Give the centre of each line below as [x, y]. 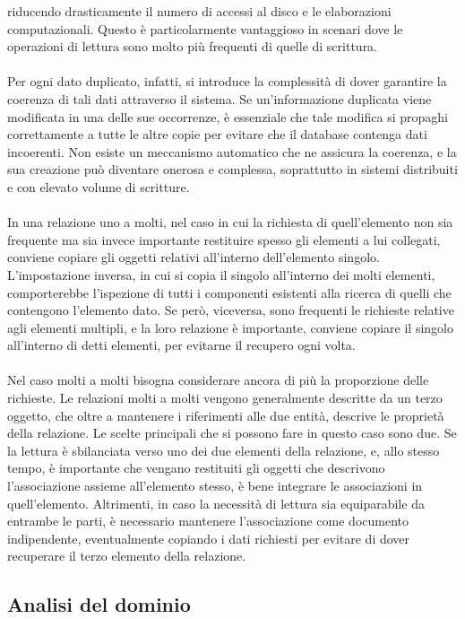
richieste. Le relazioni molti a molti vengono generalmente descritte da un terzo [225, 398]
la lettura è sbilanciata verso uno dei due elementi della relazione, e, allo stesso [224, 450]
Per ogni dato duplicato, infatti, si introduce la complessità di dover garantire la [227, 81]
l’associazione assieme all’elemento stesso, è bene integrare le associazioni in [215, 486]
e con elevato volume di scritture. [99, 186]
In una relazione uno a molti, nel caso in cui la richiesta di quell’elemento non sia [230, 222]
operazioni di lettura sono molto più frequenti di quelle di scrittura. [193, 46]
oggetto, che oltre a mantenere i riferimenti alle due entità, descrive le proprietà [226, 415]
